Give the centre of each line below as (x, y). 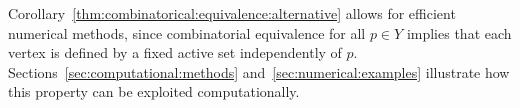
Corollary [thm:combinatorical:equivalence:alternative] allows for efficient (232, 13)
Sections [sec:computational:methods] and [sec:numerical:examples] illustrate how (259, 71)
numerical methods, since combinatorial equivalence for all (187, 32)
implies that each (459, 32)
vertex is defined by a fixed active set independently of (175, 52)
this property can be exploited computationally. (154, 91)
